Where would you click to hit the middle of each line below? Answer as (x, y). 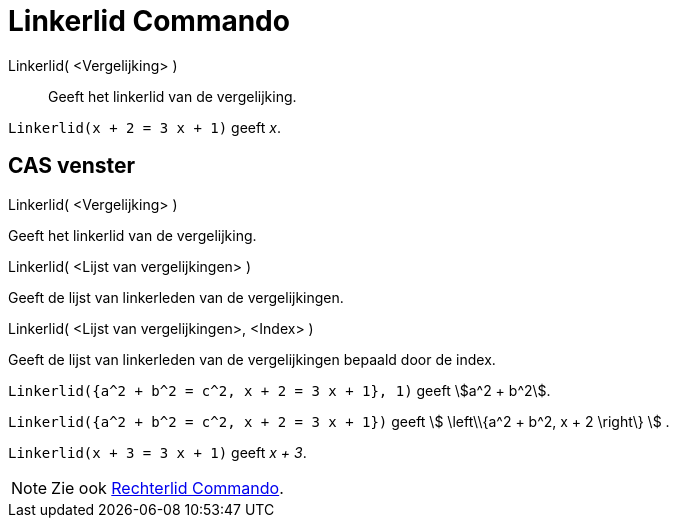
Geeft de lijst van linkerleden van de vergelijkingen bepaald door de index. (252, 359)
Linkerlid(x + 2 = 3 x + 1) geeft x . (144, 127)
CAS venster (72, 166)
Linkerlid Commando (149, 21)
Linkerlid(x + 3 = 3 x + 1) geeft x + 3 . (157, 452)
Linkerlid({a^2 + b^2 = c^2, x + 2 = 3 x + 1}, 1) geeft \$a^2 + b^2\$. (279, 390)
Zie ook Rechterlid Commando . (167, 487)
